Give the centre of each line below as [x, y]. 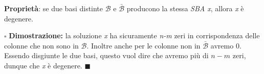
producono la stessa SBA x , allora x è [185, 8]
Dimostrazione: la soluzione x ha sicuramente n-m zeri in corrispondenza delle [134, 35]
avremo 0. [226, 45]
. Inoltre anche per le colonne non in [144, 45]
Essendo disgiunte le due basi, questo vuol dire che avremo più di [106, 55]
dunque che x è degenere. [43, 65]
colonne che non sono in [41, 45]
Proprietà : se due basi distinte [54, 8]
